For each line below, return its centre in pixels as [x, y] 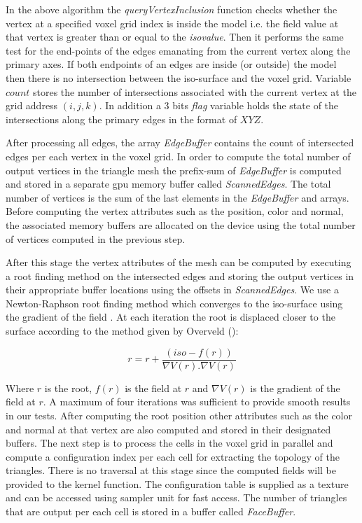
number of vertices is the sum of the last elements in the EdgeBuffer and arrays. [177, 197]
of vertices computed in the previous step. [96, 238]
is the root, [68, 388]
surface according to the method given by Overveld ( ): [122, 331]
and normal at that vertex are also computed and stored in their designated [168, 429]
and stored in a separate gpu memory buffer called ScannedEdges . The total [168, 184]
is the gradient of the [295, 388]
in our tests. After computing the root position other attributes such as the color [179, 415]
